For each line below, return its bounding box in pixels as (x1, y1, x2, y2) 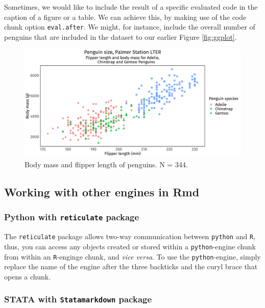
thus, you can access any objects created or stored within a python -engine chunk (4, 241, 256, 251)
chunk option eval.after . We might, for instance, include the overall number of (4, 21, 255, 32)
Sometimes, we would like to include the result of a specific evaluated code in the (4, 2, 258, 12)
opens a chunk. (4, 271, 51, 281)
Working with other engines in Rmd (4, 184, 200, 200)
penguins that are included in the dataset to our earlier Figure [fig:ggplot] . (4, 31, 237, 42)
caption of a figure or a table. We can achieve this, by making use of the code (4, 11, 247, 22)
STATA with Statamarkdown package (4, 293, 152, 305)
